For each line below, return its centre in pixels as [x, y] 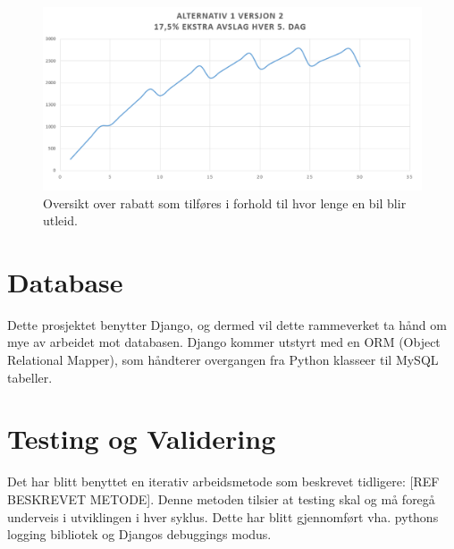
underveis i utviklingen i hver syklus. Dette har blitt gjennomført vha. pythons [223, 516]
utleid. [60, 220]
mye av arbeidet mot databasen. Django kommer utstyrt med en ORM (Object [224, 342]
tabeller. [30, 377]
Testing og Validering [142, 439]
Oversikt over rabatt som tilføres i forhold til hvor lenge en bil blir [225, 203]
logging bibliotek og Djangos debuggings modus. [139, 534]
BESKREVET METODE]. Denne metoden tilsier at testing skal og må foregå [221, 498]
